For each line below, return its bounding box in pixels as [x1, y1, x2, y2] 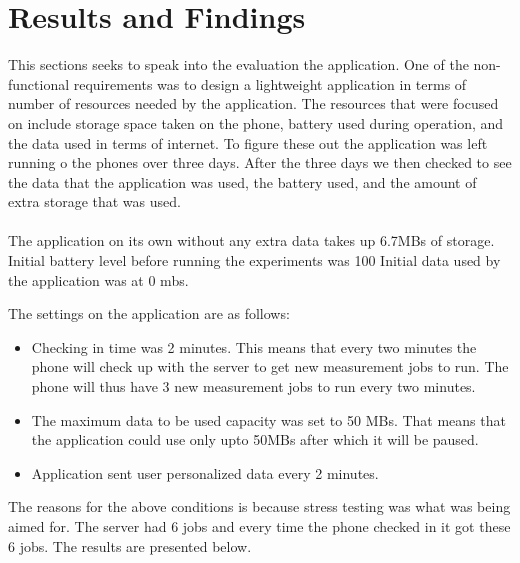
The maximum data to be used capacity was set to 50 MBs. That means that [31, 409, 506, 430]
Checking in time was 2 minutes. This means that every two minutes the [31, 336, 477, 357]
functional [8, 73, 70, 94]
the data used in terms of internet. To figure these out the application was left [8, 132, 488, 153]
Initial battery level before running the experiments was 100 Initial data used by [8, 250, 501, 271]
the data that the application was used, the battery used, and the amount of [8, 171, 477, 192]
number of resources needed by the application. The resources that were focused [8, 93, 499, 114]
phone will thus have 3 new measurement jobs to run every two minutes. [31, 376, 476, 397]
